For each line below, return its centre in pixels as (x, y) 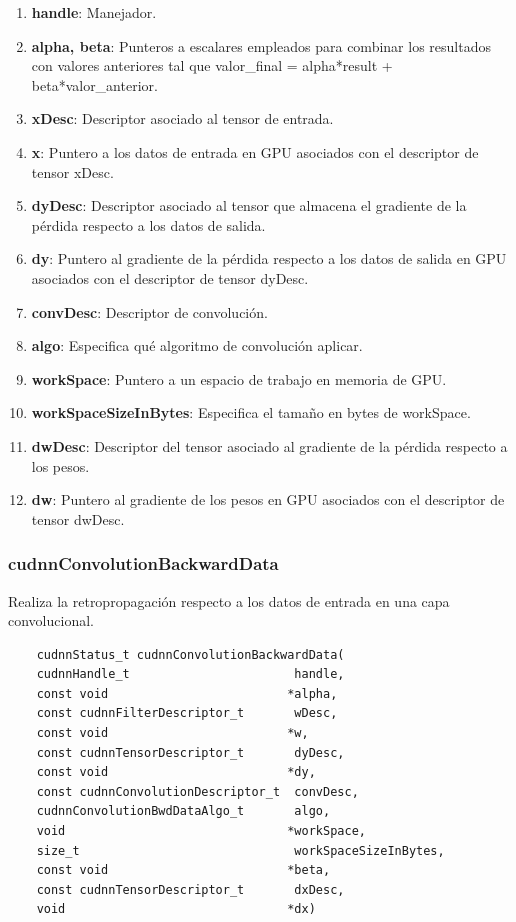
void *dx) (176, 909)
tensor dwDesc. (78, 518)
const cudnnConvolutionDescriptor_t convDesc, (197, 791)
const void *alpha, (187, 693)
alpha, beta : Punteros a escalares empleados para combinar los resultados (261, 45)
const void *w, (172, 733)
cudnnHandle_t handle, (190, 674)
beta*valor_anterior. (94, 84)
